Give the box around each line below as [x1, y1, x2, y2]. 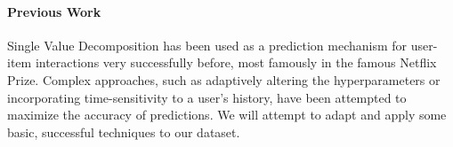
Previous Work [7, 2, 101, 20]
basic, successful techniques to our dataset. [7, 122, 240, 141]
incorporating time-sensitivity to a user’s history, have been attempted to [7, 88, 407, 106]
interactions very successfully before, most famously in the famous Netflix [35, 53, 437, 72]
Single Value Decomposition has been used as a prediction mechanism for [7, 35, 408, 54]
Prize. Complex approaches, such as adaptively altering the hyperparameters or [7, 70, 441, 89]
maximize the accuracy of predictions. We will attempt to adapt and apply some [7, 105, 447, 124]
